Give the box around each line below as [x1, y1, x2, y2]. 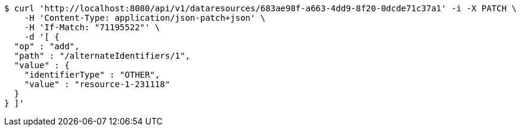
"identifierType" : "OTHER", [24, 70, 160, 79]
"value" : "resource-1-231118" [24, 79, 170, 89]
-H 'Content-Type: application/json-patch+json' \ [24, 13, 266, 23]
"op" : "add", [14, 41, 80, 51]
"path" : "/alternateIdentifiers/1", [14, 51, 190, 60]
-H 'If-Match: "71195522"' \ [24, 23, 160, 32]
